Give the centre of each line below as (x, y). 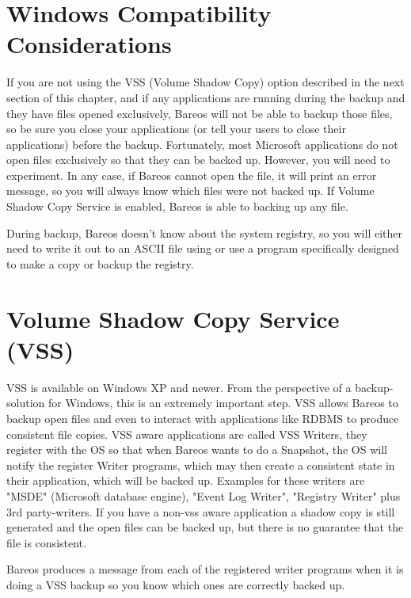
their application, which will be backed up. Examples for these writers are (186, 480)
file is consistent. (46, 542)
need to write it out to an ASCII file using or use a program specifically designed (203, 248)
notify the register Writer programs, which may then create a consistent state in (201, 465)
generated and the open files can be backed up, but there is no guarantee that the (205, 527)
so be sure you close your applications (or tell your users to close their (176, 129)
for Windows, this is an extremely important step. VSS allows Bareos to (223, 403)
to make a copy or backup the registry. (100, 263)
